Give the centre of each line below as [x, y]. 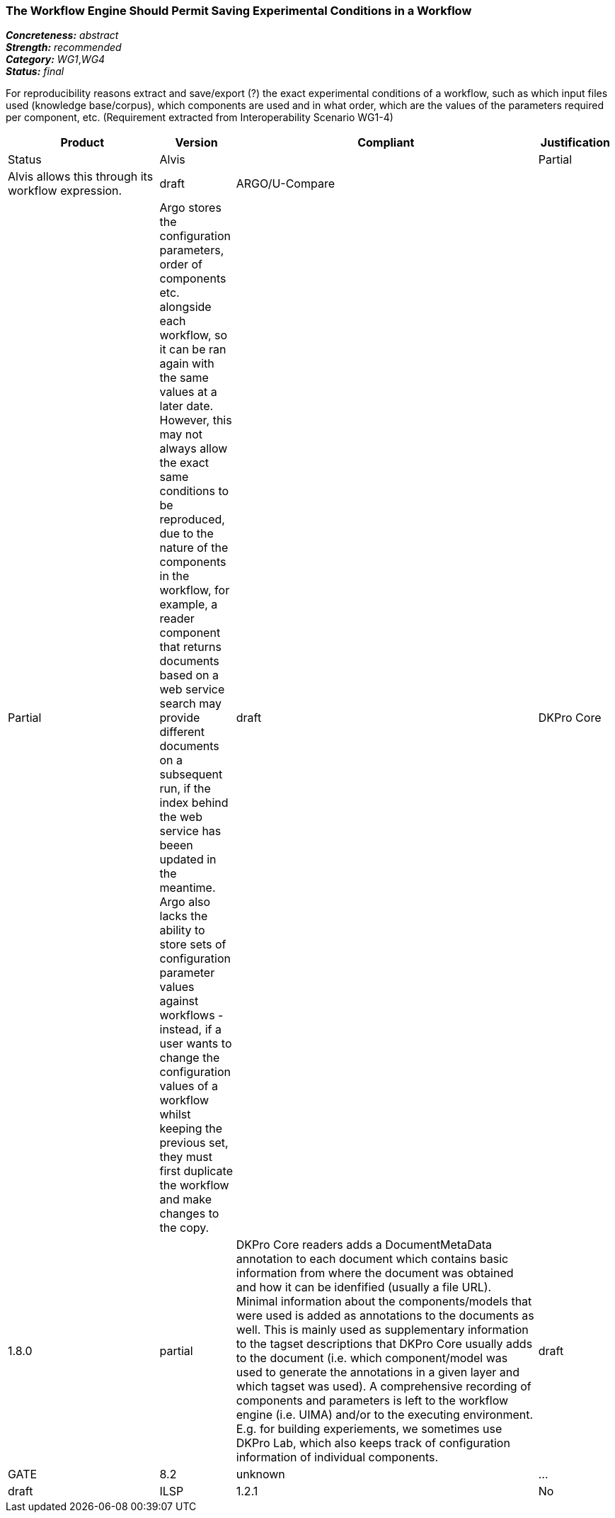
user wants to [196, 1044]
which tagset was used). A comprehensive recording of [384, 1387]
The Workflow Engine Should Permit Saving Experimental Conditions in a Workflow [239, 11]
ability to [182, 930]
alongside [185, 307]
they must [186, 1157]
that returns [190, 647]
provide [180, 718]
